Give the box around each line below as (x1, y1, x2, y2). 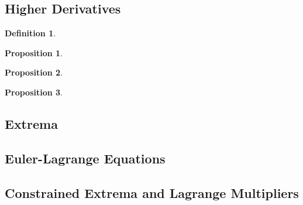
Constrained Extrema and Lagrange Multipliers (5, 183, 299, 201)
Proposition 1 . (5, 46, 63, 59)
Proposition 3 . (5, 86, 63, 98)
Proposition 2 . (5, 66, 63, 78)
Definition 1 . (5, 27, 56, 39)
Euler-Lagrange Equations (5, 149, 166, 167)
